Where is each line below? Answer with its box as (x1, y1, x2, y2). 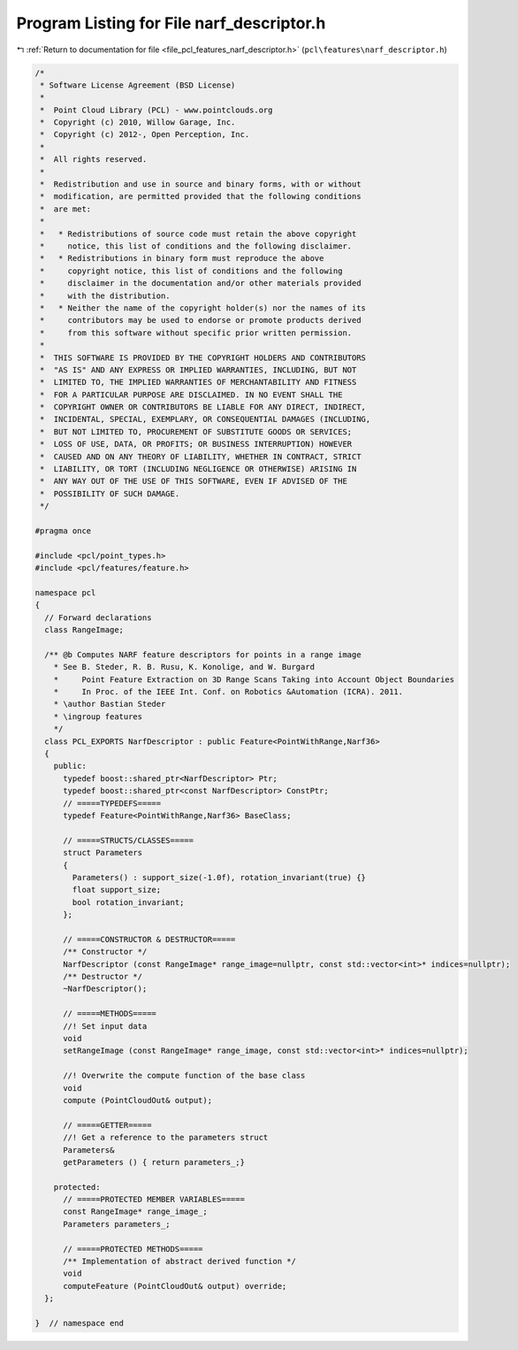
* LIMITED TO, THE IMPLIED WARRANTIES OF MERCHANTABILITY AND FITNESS (40, 377, 357, 387)
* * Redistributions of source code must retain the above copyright (40, 228, 357, 239)
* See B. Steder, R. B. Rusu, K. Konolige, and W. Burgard (53, 662, 316, 672)
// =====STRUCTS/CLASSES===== (63, 835, 194, 845)
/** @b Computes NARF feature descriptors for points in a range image (44, 649, 362, 659)
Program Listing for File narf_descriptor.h (16, 13, 326, 33)
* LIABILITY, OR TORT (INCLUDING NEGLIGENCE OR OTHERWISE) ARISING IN (40, 464, 357, 474)
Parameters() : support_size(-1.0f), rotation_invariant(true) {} (72, 872, 367, 882)
